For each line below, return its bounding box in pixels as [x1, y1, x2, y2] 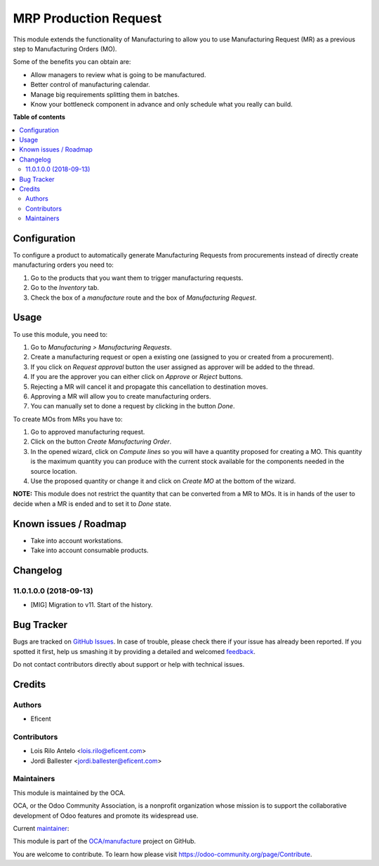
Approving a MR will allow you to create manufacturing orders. [30, 392, 211, 400]
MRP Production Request [13, 11, 162, 26]
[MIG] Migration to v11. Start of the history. [30, 601, 153, 609]
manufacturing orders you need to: [13, 260, 114, 269]
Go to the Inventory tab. [30, 284, 100, 292]
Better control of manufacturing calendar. [30, 81, 150, 89]
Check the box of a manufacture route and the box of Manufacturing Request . [30, 293, 257, 302]
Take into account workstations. [30, 536, 123, 545]
